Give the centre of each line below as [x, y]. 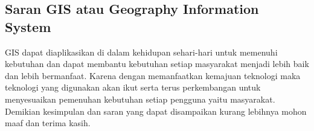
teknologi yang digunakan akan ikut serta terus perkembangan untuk [133, 87]
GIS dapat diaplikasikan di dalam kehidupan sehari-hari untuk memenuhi [141, 52]
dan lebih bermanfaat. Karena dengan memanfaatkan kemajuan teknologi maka [153, 75]
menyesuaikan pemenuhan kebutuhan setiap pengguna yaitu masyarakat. [140, 99]
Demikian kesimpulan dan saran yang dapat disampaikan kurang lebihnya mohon [156, 111]
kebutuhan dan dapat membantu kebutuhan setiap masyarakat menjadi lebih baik [157, 64]
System [28, 26]
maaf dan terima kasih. [48, 123]
